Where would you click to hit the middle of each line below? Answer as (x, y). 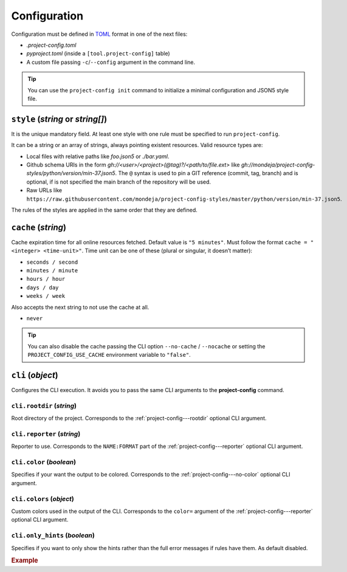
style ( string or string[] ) (59, 119)
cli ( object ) (35, 375)
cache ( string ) (39, 227)
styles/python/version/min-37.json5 (71, 173)
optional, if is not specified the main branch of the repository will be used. (119, 182)
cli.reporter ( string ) (46, 433)
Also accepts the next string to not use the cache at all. (80, 307)
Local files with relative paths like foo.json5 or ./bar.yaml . (98, 156)
